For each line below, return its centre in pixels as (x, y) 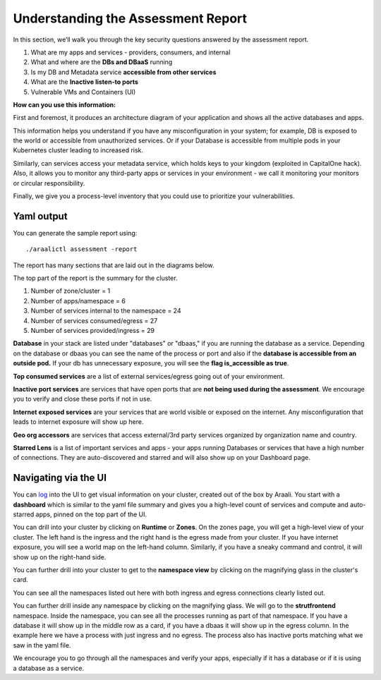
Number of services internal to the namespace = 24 (106, 311)
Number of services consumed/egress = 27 (94, 320)
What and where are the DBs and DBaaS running (102, 62)
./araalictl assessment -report (81, 249)
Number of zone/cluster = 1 (71, 291)
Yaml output (40, 216)
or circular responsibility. (49, 183)
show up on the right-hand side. (60, 557)
